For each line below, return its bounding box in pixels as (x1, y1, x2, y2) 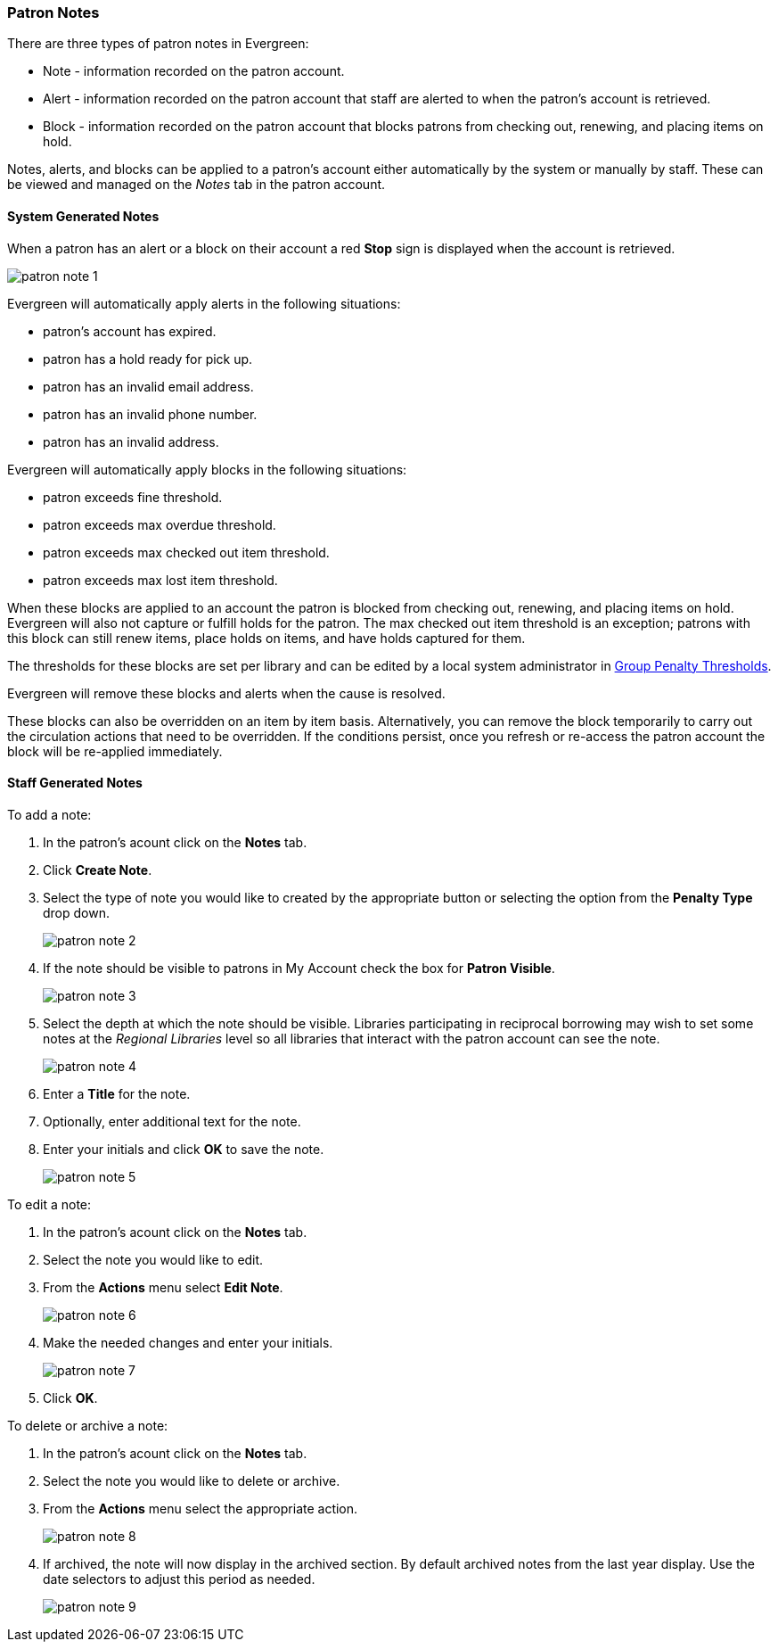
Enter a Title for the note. (43, 1085, 191, 1101)
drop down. (43, 904, 110, 920)
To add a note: (7, 806, 92, 822)
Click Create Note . (43, 862, 152, 878)
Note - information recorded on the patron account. (43, 63, 345, 79)
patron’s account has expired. (43, 323, 217, 339)
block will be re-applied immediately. (7, 743, 223, 759)
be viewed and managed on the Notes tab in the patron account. (7, 177, 386, 193)
